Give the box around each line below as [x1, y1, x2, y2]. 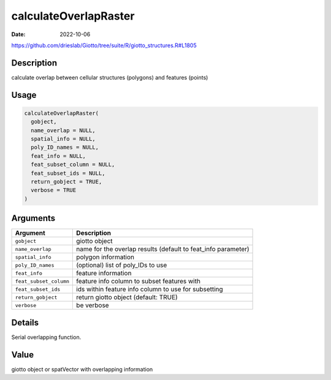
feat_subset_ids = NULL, [31, 170, 105, 177]
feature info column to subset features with [76, 277, 200, 286]
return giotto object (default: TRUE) [76, 293, 178, 302]
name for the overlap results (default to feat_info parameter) [76, 245, 249, 253]
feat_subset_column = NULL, [31, 161, 115, 168]
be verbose [76, 301, 110, 310]
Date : [11, 31, 26, 38]
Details [11, 317, 39, 327]
